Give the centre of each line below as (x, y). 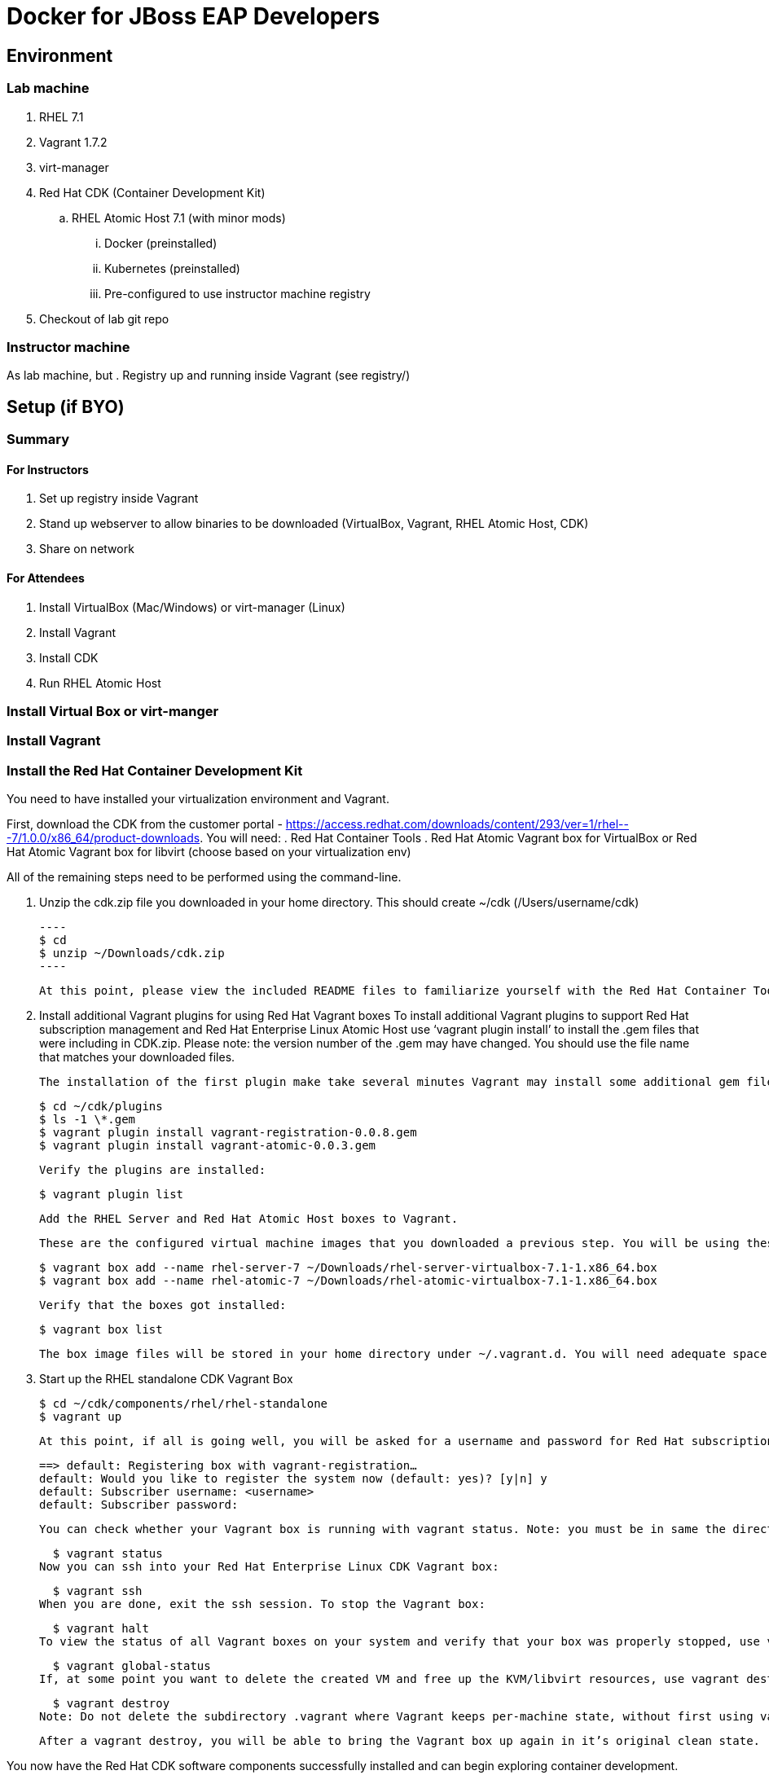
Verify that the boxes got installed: (163, 1305)
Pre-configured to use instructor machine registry (237, 293)
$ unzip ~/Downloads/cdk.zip (132, 953)
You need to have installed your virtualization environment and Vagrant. (198, 799)
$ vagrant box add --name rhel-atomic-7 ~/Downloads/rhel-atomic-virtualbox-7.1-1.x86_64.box (348, 1281)
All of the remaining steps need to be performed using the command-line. (204, 877)
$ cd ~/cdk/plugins (101, 1107)
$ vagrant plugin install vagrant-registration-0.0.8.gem (228, 1133)
